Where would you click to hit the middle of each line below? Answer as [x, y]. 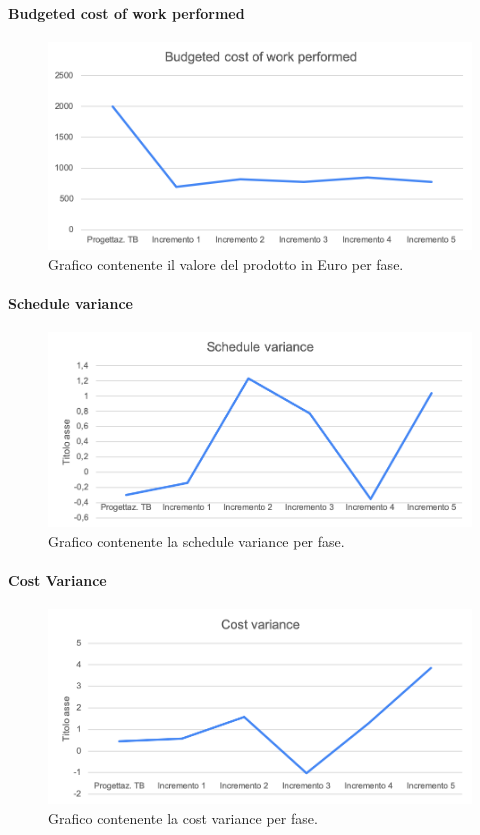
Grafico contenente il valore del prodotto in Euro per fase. [226, 264]
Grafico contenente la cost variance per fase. [183, 817]
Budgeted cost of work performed [126, 12]
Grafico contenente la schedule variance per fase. [196, 540]
